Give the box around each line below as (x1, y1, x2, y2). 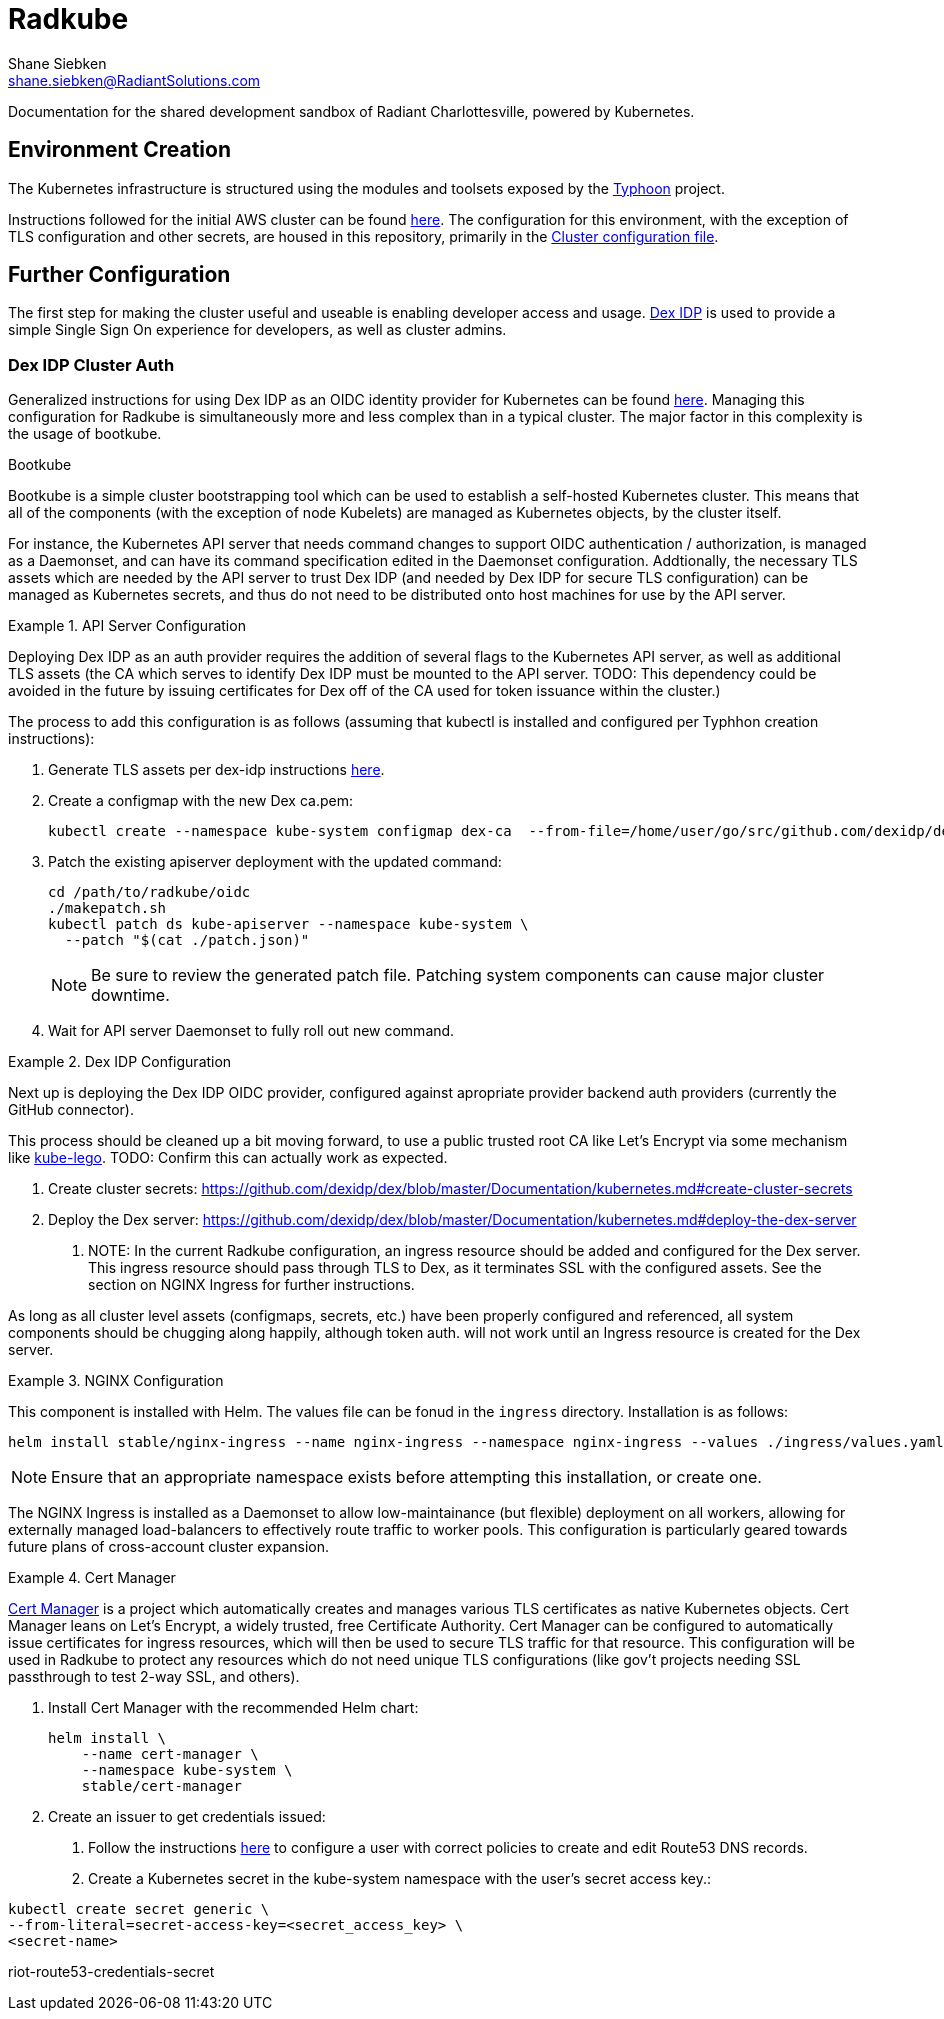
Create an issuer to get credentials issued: (48, 1808, 326, 1826)
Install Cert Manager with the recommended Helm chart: (48, 1699, 419, 1717)
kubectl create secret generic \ (8, 1901, 270, 1918)
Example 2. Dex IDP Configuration (8, 1053, 232, 1071)
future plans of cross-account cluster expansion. (8, 1538, 330, 1556)
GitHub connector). (8, 1101, 134, 1119)
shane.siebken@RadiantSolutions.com (8, 71, 261, 89)
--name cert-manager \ (81, 1746, 259, 1763)
